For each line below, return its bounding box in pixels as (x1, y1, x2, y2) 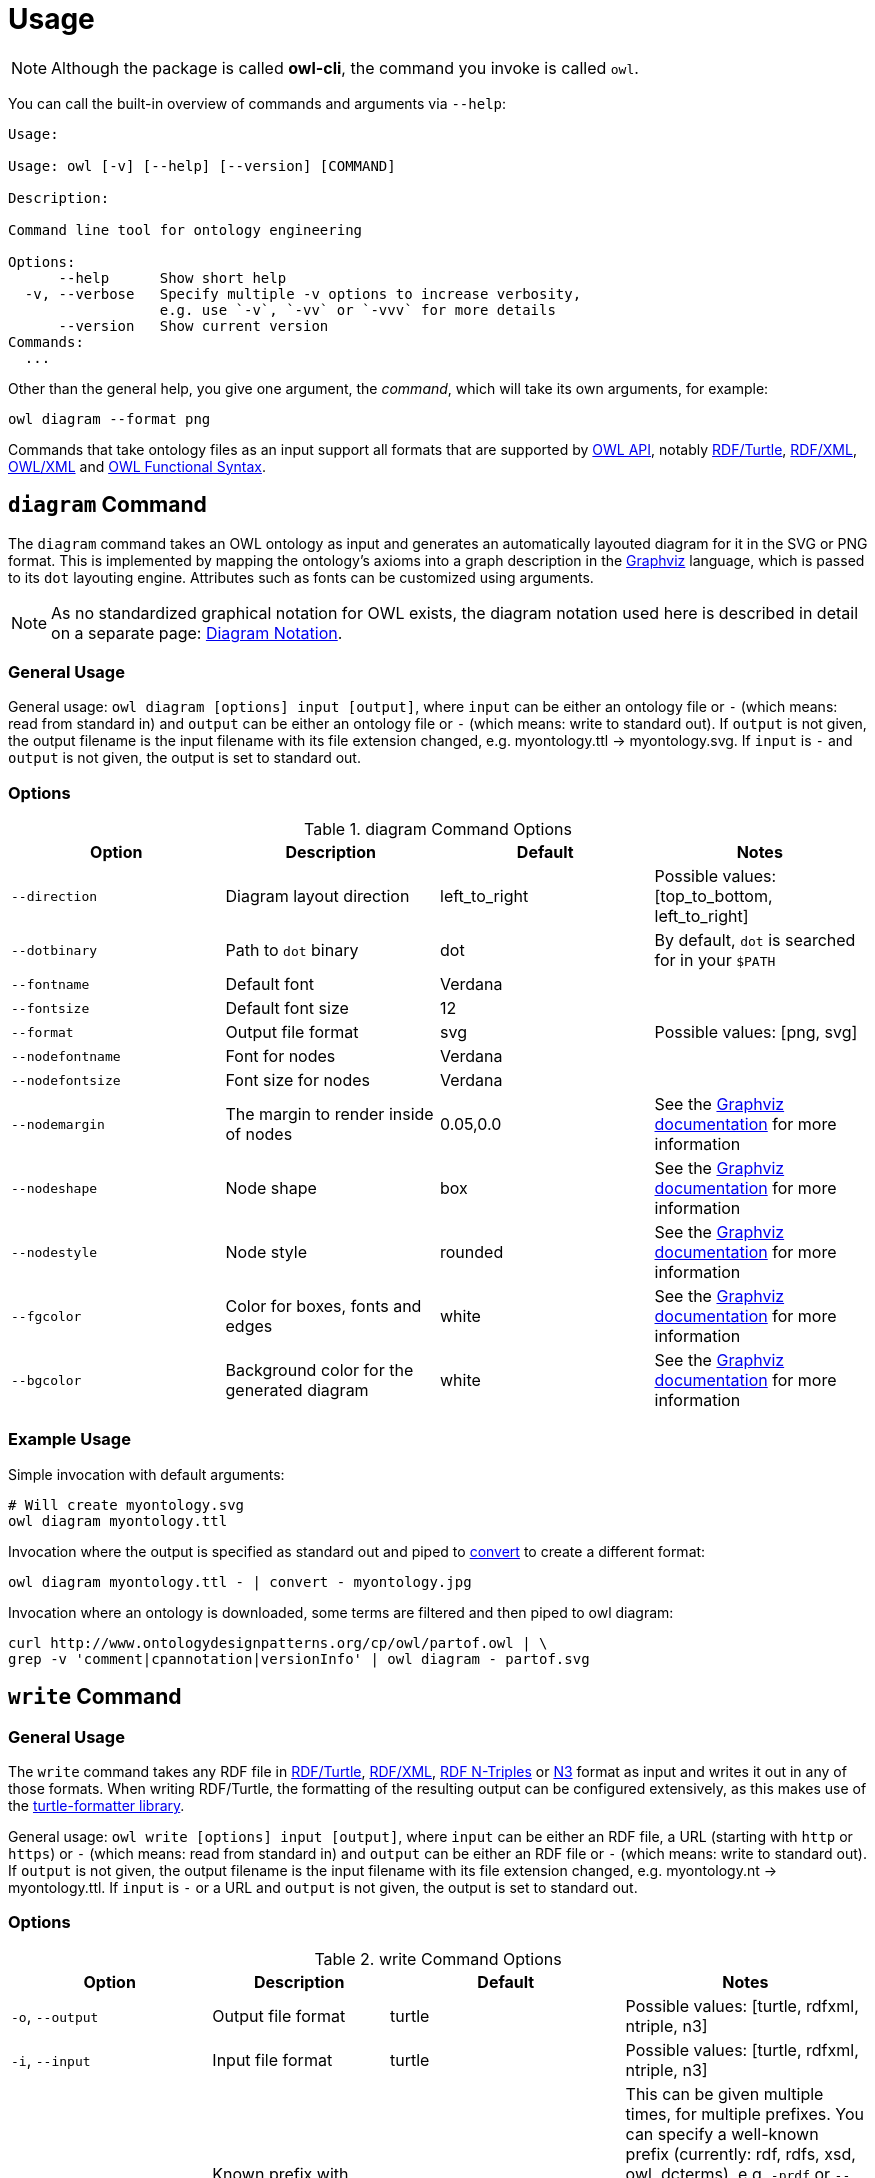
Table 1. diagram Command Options (304, 819, 572, 840)
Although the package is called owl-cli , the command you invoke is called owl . (51, 57, 639, 78)
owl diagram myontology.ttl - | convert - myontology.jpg (8, 1573, 472, 1590)
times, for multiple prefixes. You (625, 2103, 864, 2124)
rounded (440, 1242, 504, 1263)
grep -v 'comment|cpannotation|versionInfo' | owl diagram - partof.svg (8, 1650, 590, 1667)
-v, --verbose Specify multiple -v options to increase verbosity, (24, 285, 582, 302)
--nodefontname (11, 1048, 121, 1064)
